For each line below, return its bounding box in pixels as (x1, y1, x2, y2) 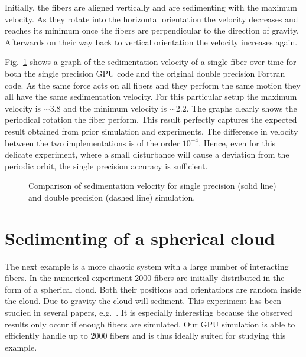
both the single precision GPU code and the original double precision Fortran (5, 67, 285, 79)
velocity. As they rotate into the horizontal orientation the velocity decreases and (5, 12, 298, 25)
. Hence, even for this (198, 136, 276, 149)
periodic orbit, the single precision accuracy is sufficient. (5, 159, 208, 172)
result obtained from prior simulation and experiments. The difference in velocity (5, 125, 298, 137)
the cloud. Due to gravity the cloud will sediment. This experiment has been (5, 294, 281, 307)
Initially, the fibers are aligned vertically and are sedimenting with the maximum (5, 1, 297, 13)
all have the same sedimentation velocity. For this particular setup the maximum (5, 90, 297, 103)
